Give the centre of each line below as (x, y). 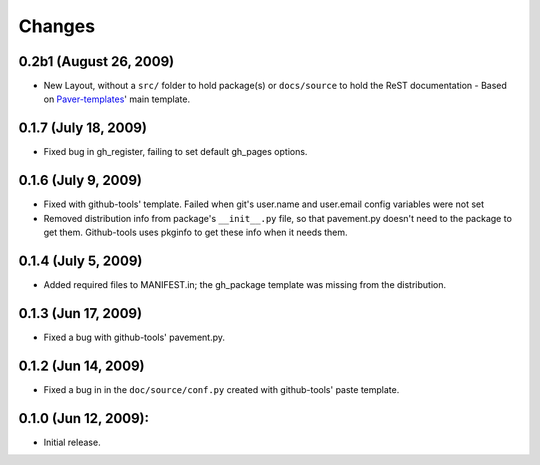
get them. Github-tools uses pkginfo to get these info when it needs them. (196, 232)
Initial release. (72, 442)
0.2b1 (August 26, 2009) (96, 61)
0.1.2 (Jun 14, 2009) (81, 365)
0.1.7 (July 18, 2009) (82, 128)
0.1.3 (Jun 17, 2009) (80, 313)
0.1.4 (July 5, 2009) (80, 260)
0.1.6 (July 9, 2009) (80, 180)
